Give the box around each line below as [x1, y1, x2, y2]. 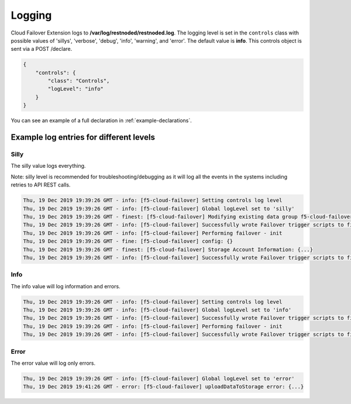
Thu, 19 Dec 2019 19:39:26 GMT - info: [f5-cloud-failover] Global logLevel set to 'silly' [23, 205, 295, 212]
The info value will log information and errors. [11, 282, 121, 289]
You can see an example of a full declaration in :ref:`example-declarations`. [11, 117, 192, 124]
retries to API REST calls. [11, 181, 71, 188]
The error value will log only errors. [11, 360, 96, 367]
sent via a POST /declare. [11, 46, 73, 53]
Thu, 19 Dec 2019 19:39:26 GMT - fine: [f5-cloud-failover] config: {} [23, 238, 233, 245]
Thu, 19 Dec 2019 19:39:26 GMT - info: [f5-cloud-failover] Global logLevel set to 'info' [23, 307, 292, 313]
